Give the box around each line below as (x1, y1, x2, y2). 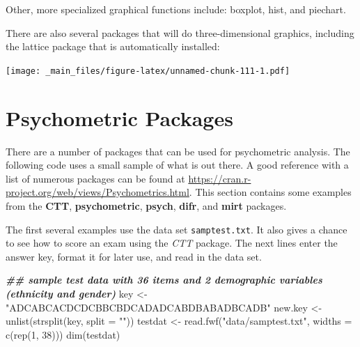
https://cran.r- (188, 171, 251, 185)
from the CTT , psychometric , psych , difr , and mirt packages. (6, 198, 287, 213)
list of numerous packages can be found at (6, 171, 185, 185)
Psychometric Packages (6, 103, 233, 132)
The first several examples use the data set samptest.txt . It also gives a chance (6, 222, 347, 236)
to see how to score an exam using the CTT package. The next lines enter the (6, 236, 338, 250)
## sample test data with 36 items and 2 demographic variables (6, 272, 322, 287)
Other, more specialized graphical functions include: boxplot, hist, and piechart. (6, 2, 346, 16)
